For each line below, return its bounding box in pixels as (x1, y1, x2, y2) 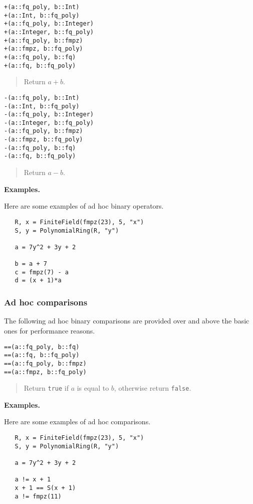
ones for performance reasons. (4, 325, 95, 335)
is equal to (77, 383, 109, 393)
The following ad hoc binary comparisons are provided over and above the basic (4, 315, 249, 326)
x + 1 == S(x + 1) (15, 484, 76, 491)
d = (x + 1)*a (15, 277, 62, 284)
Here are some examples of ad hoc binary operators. (4, 201, 164, 211)
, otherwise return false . (114, 383, 191, 393)
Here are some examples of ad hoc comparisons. (4, 416, 151, 427)
